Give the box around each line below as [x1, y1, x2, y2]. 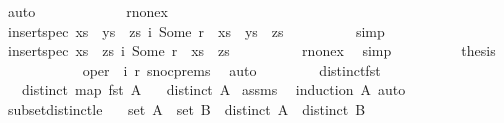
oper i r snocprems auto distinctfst [82, 59, 381, 80]
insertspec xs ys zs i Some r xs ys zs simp [7, 20, 385, 41]
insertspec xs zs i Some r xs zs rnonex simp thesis [7, 40, 496, 61]
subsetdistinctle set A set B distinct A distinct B [7, 98, 366, 119]
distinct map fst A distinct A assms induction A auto [21, 79, 406, 100]
